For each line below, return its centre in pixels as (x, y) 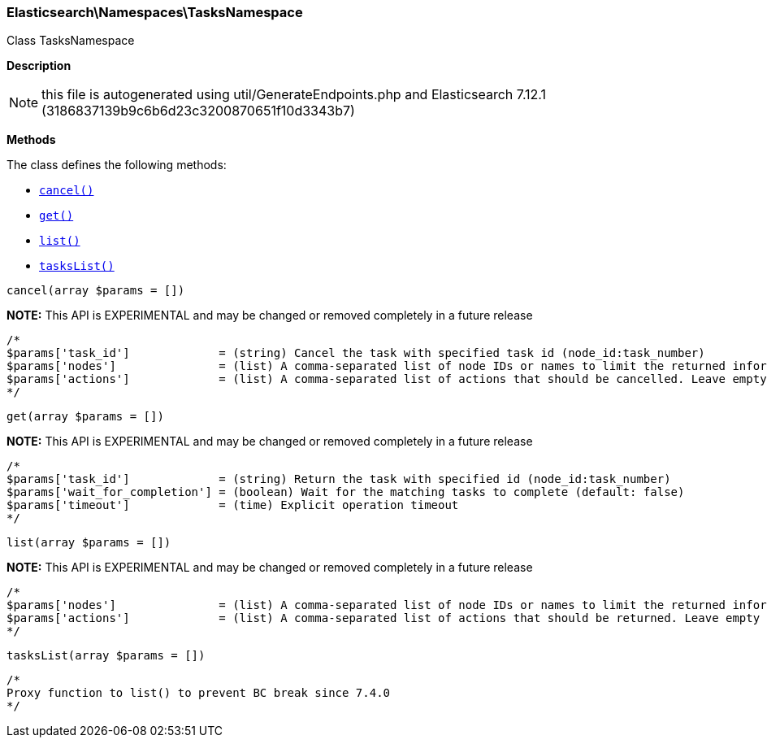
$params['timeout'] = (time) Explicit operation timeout (233, 505)
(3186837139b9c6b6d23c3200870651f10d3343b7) (198, 111)
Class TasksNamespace (71, 41)
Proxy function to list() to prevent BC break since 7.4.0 (199, 693)
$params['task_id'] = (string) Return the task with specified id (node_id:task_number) (339, 479)
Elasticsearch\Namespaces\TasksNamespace (155, 12)
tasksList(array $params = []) (106, 656)
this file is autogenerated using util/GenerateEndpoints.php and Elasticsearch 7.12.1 (294, 95)
